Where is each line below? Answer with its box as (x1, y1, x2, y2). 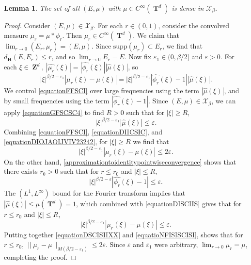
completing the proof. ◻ (4, 251, 77, 262)
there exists (4, 166, 38, 176)
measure (4, 30, 28, 40)
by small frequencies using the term (4, 96, 110, 106)
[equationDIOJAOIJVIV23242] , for (4, 136, 108, 146)
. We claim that (133, 30, 179, 40)
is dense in (172, 3, 204, 13)
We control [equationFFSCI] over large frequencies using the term (4, 85, 199, 96)
